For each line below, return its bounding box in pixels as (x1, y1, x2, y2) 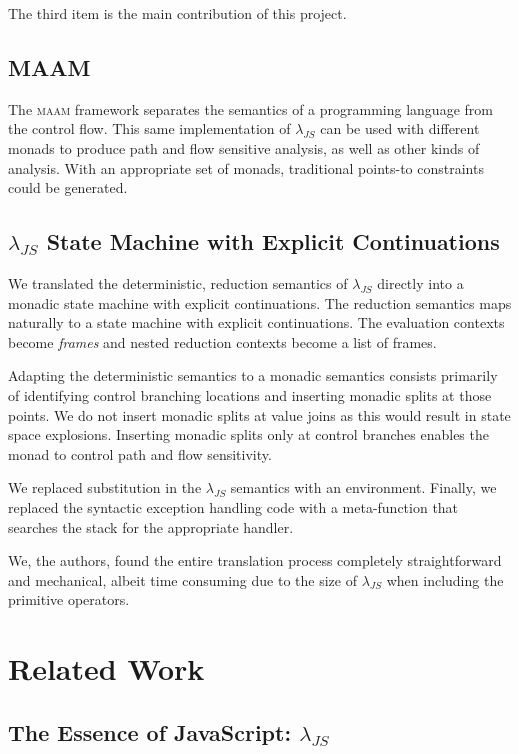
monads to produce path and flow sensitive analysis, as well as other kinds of (8, 137, 480, 158)
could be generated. (8, 177, 128, 198)
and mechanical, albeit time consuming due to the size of (8, 569, 357, 590)
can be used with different (320, 118, 480, 139)
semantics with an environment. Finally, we (230, 477, 497, 498)
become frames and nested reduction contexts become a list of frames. (8, 331, 437, 352)
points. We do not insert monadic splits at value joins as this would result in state (8, 404, 511, 425)
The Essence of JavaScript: (8, 716, 292, 747)
